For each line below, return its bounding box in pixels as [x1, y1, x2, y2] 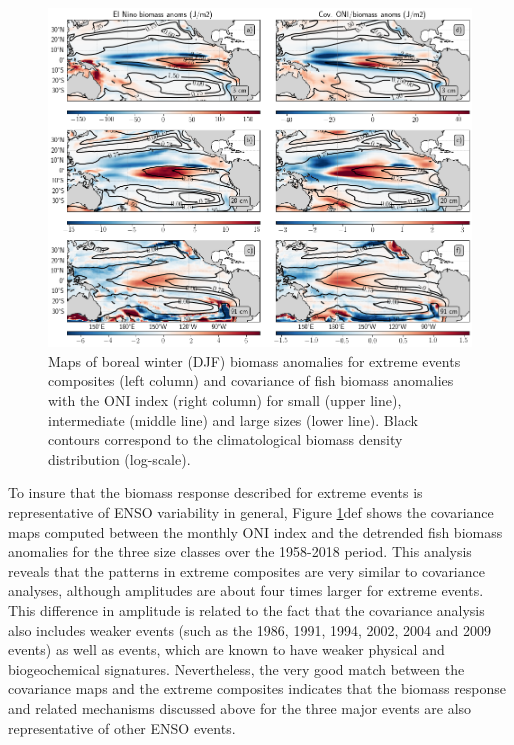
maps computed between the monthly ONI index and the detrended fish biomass [8, 521, 503, 542]
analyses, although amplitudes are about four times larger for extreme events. [8, 580, 484, 601]
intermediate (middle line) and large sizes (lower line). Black [48, 409, 418, 430]
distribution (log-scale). [48, 448, 191, 469]
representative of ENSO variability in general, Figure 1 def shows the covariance [8, 502, 494, 523]
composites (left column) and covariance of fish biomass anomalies [48, 370, 454, 391]
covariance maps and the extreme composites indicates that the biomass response [8, 678, 507, 699]
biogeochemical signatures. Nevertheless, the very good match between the [8, 658, 465, 679]
